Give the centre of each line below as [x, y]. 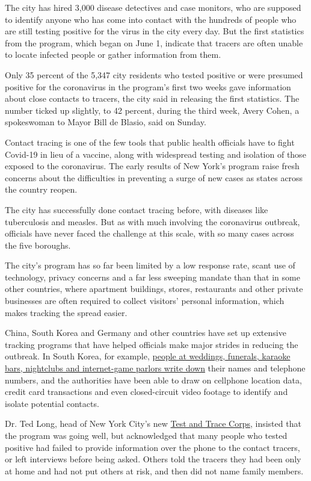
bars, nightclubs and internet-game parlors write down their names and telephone [155, 368]
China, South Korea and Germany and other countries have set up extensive [146, 333]
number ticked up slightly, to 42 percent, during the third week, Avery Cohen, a [152, 110]
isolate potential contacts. [52, 403]
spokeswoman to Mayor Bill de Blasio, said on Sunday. [106, 122]
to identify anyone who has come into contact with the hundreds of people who [151, 19]
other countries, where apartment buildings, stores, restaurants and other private [154, 289]
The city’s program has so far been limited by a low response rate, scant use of [150, 265]
